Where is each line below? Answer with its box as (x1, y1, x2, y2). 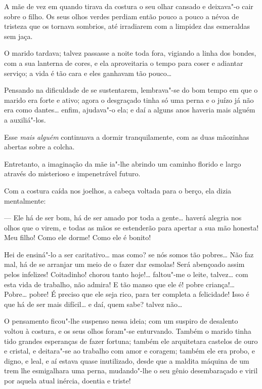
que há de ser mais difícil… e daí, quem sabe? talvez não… (4, 298, 183, 309)
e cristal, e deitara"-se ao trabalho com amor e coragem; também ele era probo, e (4, 345, 255, 356)
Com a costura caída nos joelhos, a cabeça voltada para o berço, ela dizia (4, 185, 232, 196)
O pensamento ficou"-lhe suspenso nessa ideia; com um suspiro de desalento (4, 316, 238, 326)
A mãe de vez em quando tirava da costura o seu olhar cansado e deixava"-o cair (4, 1, 253, 11)
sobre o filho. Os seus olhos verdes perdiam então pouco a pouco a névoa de (4, 11, 239, 21)
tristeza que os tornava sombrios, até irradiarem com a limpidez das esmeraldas (4, 21, 250, 31)
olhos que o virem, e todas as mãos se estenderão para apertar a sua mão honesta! (4, 222, 259, 232)
